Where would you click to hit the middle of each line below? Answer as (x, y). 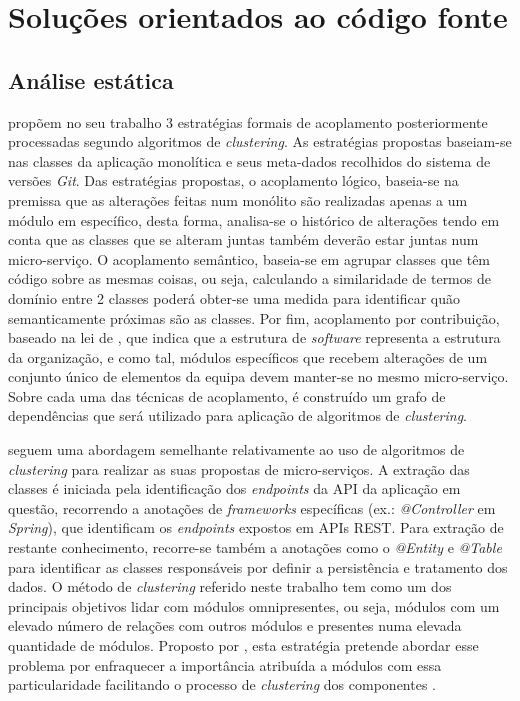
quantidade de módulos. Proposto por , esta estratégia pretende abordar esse (243, 645)
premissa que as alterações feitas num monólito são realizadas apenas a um (238, 199)
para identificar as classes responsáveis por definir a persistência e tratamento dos (258, 566)
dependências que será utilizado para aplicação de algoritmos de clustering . (238, 415)
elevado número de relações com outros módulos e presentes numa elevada (235, 625)
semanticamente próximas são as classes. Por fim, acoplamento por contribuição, (254, 317)
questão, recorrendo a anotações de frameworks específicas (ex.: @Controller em (252, 507)
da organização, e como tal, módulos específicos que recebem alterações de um (248, 356)
